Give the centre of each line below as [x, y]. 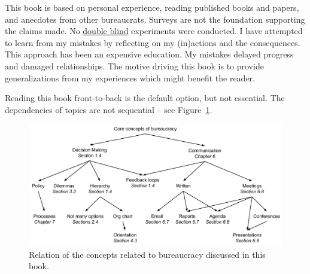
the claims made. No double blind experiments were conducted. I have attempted [154, 31]
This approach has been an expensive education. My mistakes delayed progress [149, 54]
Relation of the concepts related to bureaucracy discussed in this [147, 254]
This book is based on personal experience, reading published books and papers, [152, 7]
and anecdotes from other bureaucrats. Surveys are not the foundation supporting [155, 19]
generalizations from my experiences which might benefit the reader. [130, 77]
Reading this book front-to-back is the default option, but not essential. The [145, 98]
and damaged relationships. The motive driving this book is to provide [134, 66]
